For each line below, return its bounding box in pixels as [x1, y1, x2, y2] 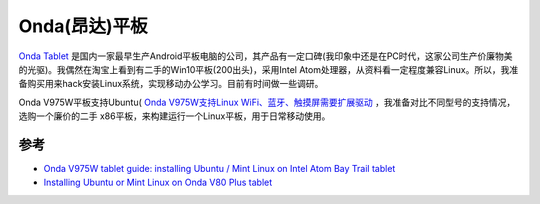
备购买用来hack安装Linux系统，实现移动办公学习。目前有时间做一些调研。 [18, 78, 324, 90]
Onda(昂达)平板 [18, 15, 149, 37]
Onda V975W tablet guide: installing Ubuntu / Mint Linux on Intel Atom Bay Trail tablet [43, 163, 396, 175]
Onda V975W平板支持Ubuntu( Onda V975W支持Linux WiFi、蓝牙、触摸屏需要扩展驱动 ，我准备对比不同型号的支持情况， [18, 96, 516, 108]
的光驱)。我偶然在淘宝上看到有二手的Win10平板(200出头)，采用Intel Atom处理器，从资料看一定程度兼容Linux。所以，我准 [18, 63, 519, 75]
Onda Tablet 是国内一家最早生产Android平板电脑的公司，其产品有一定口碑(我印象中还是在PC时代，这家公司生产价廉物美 [18, 50, 514, 62]
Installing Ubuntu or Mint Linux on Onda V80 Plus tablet [43, 176, 273, 189]
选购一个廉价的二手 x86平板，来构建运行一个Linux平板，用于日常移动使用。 [18, 110, 331, 122]
